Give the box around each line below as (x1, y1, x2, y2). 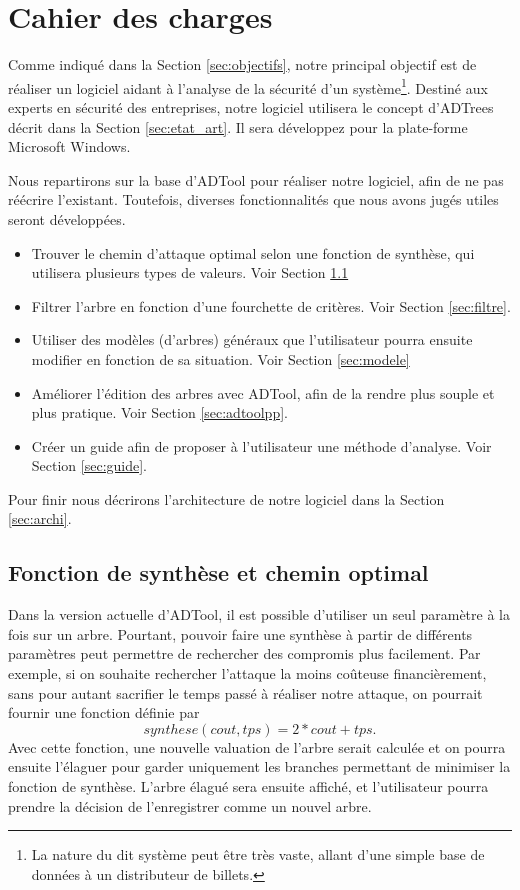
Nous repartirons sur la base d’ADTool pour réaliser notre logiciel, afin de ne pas (8, 169, 504, 190)
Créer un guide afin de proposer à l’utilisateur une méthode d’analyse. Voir (31, 435, 492, 456)
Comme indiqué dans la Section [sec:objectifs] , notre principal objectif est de (8, 54, 477, 75)
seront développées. (8, 208, 126, 229)
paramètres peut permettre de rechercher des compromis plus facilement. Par (8, 643, 481, 664)
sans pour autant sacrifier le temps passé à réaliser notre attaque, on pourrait (8, 682, 483, 703)
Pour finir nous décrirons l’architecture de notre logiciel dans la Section (8, 488, 445, 509)
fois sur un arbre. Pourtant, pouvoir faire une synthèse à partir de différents (8, 623, 473, 644)
